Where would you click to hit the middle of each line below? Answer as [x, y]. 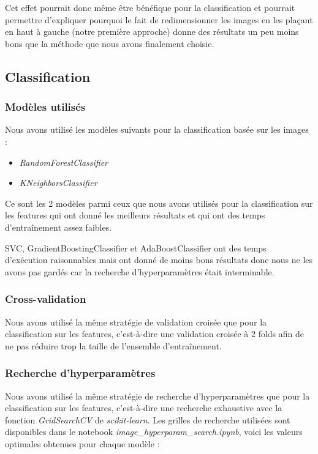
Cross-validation [46, 299]
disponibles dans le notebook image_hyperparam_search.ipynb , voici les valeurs [154, 432]
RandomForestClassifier [64, 162]
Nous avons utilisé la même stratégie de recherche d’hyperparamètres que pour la [157, 396]
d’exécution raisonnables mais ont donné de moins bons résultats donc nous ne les [159, 260]
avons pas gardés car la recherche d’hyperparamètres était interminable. [140, 271]
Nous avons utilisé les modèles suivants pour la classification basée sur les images [157, 129]
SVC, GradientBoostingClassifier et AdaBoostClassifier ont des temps [136, 247]
